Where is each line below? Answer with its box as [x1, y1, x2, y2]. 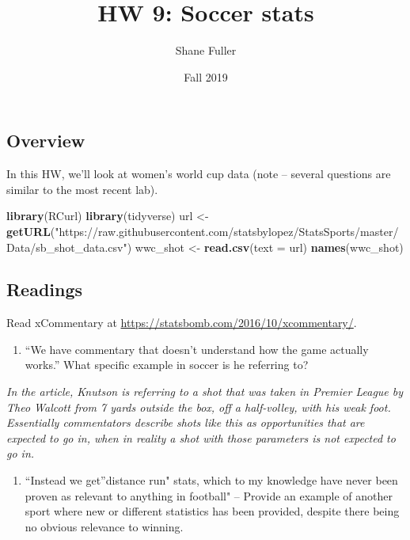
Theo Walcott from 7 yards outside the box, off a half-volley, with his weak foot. [6, 398, 391, 415]
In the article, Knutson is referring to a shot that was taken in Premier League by [6, 383, 404, 400]
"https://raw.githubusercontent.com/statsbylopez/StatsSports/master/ [55, 222, 399, 239]
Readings [6, 277, 83, 302]
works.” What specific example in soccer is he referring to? [25, 356, 309, 373]
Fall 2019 [184, 68, 228, 85]
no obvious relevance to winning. [25, 518, 184, 534]
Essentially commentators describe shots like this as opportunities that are [6, 414, 365, 431]
